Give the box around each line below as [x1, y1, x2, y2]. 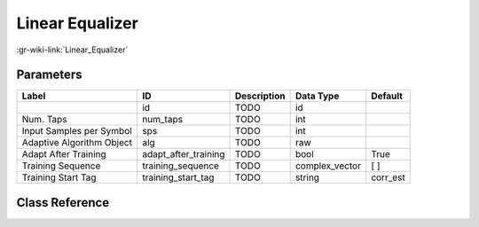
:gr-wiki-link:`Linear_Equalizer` [16, 44, 129, 55]
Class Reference [16, 195, 110, 210]
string [294, 171, 319, 184]
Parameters [16, 67, 82, 82]
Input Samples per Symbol [21, 125, 132, 137]
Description [235, 90, 286, 102]
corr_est [371, 171, 405, 184]
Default [371, 90, 404, 102]
